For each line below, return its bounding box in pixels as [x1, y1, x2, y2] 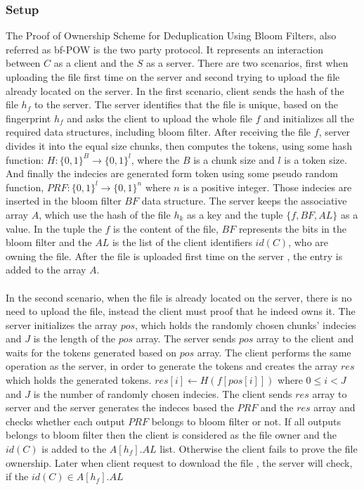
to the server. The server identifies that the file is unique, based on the [34, 97, 339, 112]
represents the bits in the [238, 221, 347, 236]
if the [6, 469, 29, 484]
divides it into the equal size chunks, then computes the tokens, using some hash [6, 138, 352, 153]
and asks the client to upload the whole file [67, 110, 253, 125]
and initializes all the [264, 110, 354, 125]
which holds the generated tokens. [6, 373, 152, 387]
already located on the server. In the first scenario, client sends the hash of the [6, 83, 344, 98]
